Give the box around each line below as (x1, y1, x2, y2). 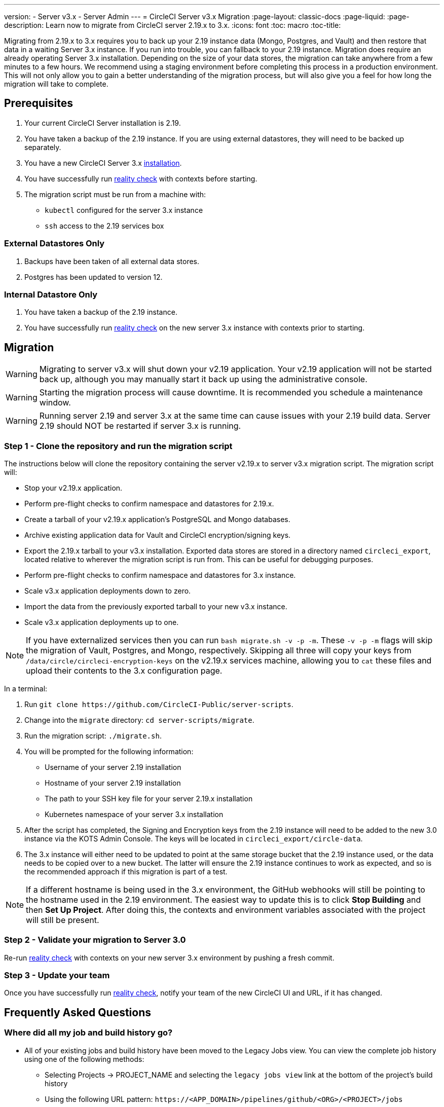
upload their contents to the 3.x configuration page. (26, 665, 223, 676)
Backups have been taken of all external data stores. (24, 256, 200, 266)
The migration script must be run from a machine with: (24, 190, 206, 199)
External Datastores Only (4, 238, 105, 249)
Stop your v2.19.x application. (24, 483, 123, 492)
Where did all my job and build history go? (4, 1027, 173, 1038)
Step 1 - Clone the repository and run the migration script (4, 440, 233, 451)
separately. (24, 142, 61, 152)
